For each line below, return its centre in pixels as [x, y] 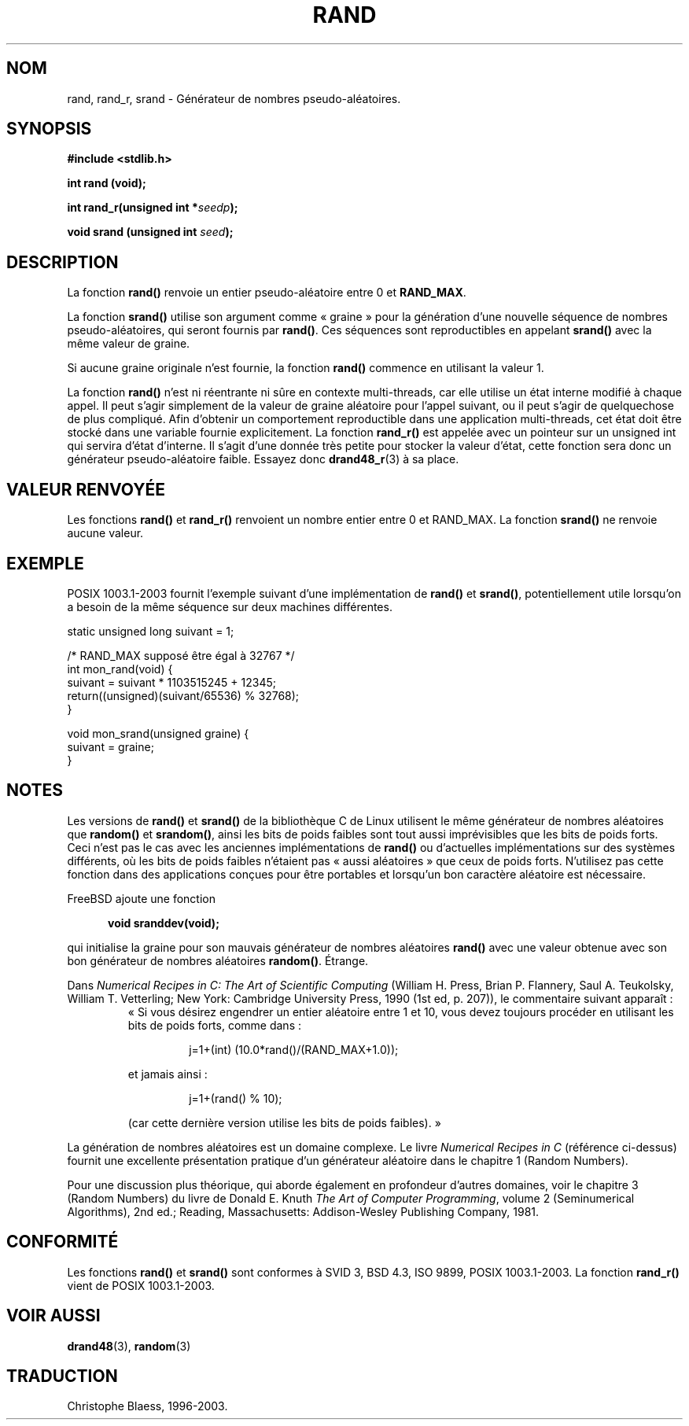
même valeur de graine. [129, 344]
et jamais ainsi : [168, 1074]
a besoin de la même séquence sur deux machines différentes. [230, 606]
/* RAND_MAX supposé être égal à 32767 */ [181, 655]
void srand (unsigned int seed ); [150, 232]
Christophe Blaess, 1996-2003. [147, 1406]
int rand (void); [107, 183]
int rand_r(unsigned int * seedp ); [153, 208]
